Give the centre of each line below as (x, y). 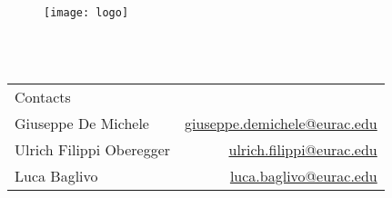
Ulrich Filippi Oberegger (93, 149)
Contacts (43, 96)
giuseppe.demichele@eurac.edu (281, 123)
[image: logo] (86, 13)
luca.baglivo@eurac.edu (303, 175)
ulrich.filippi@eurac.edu (303, 149)
